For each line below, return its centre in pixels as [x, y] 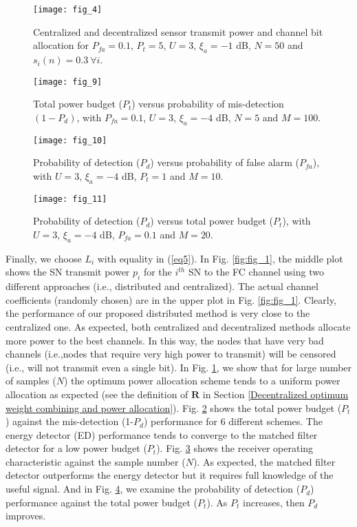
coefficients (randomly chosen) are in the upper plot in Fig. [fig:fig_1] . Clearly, [171, 299]
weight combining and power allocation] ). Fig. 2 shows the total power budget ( [174, 407]
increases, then [274, 502]
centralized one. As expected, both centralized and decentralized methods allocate [178, 326]
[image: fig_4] [68, 10]
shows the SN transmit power [68, 272]
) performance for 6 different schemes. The [233, 421]
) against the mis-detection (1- [70, 421]
